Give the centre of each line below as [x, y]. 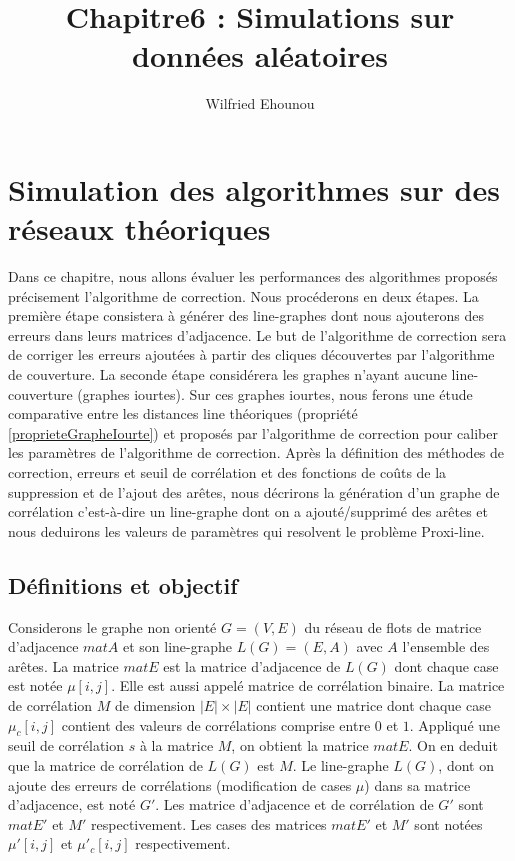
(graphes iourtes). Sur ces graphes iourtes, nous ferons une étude [275, 393]
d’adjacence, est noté [72, 804]
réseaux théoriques [139, 228]
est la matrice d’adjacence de [252, 665]
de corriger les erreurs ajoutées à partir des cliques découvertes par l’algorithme [251, 354]
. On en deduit [453, 745]
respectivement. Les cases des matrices [209, 823]
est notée [35, 685]
